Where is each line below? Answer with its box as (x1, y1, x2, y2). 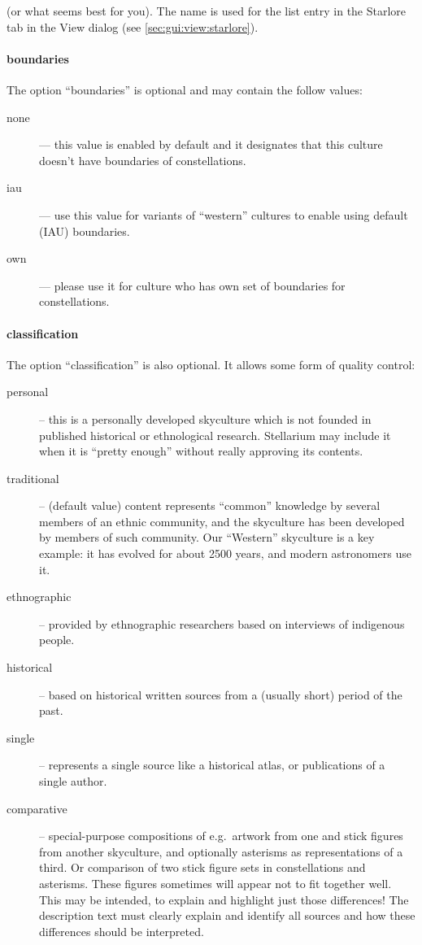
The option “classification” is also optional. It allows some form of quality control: (7, 355, 415, 372)
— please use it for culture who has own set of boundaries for (39, 277, 346, 294)
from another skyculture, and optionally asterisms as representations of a (39, 843, 403, 860)
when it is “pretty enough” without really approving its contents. (39, 442, 363, 459)
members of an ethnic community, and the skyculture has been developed (39, 512, 405, 529)
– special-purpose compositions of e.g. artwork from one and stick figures (39, 827, 403, 844)
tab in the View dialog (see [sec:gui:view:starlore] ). (7, 18, 259, 35)
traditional (7, 469, 59, 486)
